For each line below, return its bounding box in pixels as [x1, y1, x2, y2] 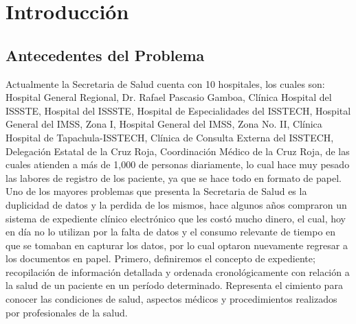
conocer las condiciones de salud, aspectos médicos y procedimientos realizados [5, 292, 337, 306]
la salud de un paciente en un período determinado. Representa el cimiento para [5, 278, 343, 292]
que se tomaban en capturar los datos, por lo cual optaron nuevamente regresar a [5, 238, 348, 252]
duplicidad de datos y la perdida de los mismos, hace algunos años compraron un [5, 197, 347, 211]
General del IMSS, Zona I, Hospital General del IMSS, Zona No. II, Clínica [5, 117, 322, 131]
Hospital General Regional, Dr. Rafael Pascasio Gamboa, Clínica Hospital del [5, 90, 332, 104]
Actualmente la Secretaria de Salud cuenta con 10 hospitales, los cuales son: [5, 76, 325, 91]
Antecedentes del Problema [5, 44, 205, 65]
